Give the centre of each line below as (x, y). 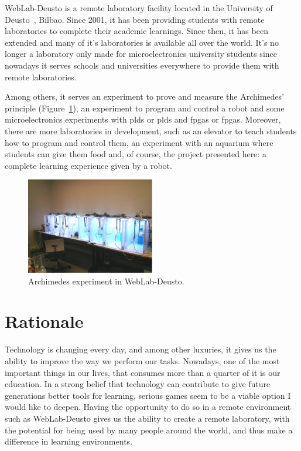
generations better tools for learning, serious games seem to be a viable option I (148, 395)
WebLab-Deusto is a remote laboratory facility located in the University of (139, 8)
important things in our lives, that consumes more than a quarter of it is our (143, 372)
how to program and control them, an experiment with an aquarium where (139, 142)
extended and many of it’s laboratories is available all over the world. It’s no (142, 42)
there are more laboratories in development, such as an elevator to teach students (151, 130)
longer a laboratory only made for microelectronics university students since (141, 54)
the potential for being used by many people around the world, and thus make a (149, 430)
